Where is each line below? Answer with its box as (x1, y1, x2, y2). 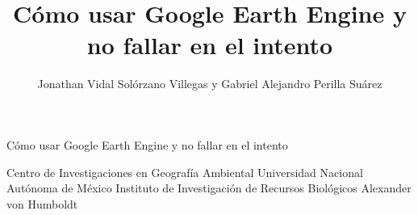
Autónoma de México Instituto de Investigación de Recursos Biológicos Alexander (6, 179, 412, 196)
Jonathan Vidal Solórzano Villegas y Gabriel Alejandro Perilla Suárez (37, 75, 382, 92)
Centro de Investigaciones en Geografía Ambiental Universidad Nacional (6, 163, 363, 180)
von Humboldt (6, 195, 78, 212)
